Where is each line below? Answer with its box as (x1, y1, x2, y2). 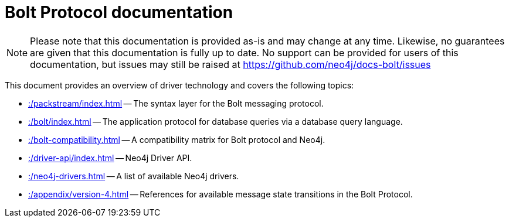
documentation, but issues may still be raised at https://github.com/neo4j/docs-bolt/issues (30, 58, 431, 70)
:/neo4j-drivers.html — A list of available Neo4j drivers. (28, 170, 239, 181)
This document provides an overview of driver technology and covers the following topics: (5, 80, 354, 90)
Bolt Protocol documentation (5, 2, 233, 22)
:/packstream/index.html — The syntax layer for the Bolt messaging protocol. (28, 98, 324, 108)
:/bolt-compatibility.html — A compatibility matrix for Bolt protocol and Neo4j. (28, 134, 325, 145)
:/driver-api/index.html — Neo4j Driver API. (28, 152, 192, 163)
